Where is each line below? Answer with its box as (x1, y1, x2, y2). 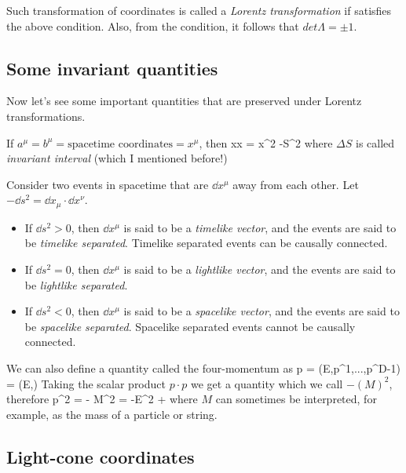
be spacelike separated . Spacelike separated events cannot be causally (24, 318, 356, 334)
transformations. (6, 107, 86, 124)
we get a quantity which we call (190, 375, 343, 391)
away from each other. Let (232, 176, 359, 192)
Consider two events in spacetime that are (6, 176, 209, 192)
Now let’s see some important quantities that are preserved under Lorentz (6, 93, 362, 109)
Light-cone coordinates (6, 444, 195, 468)
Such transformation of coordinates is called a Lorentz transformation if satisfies (6, 2, 392, 18)
